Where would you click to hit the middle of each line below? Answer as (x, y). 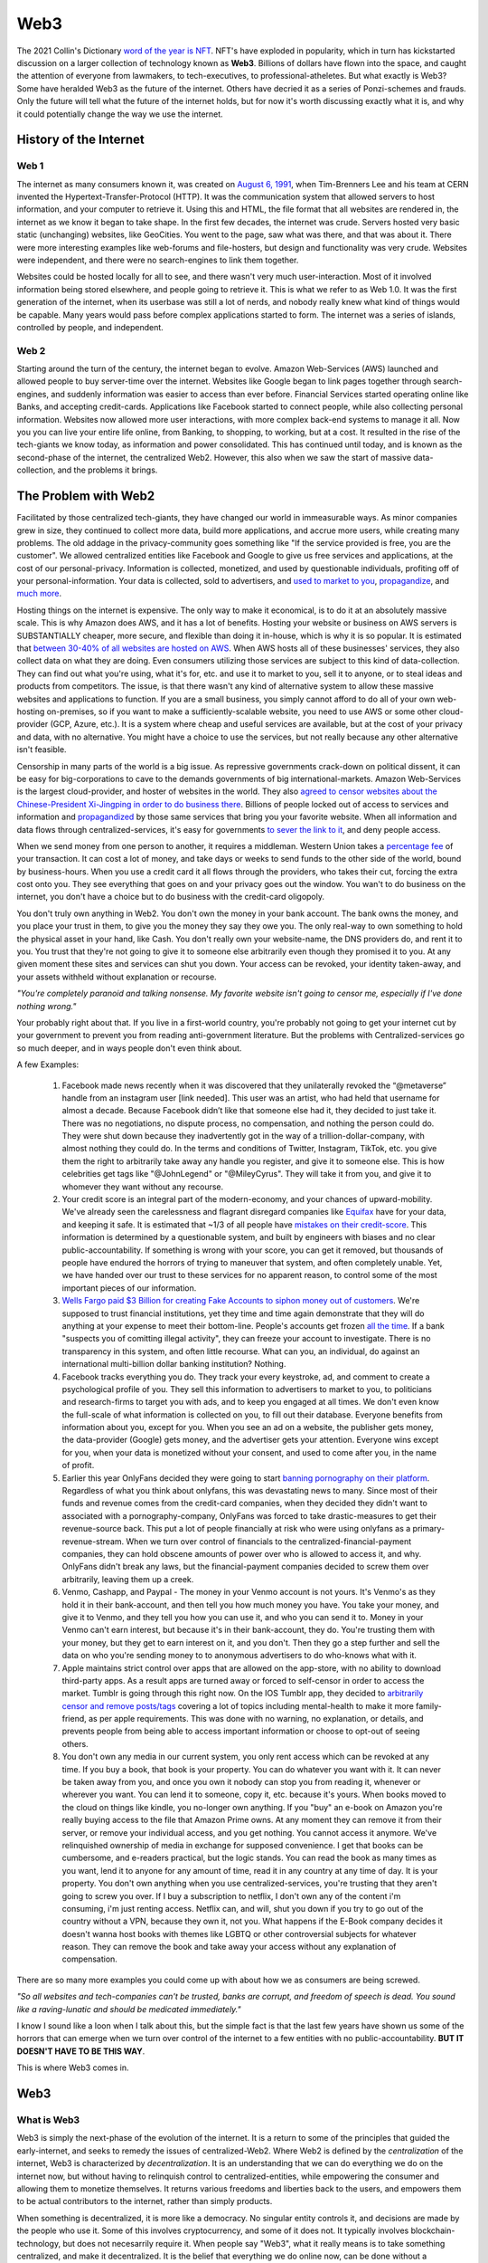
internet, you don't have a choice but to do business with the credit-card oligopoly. (171, 897)
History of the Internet (80, 140)
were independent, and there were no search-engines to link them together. (158, 260)
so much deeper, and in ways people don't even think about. (129, 1048)
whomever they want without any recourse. (143, 1187)
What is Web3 (48, 2120)
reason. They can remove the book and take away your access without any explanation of (229, 1947)
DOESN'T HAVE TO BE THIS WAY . (81, 2051)
